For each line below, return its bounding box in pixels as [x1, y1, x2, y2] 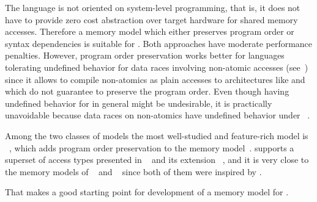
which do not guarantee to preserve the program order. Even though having [5, 85, 289, 98]
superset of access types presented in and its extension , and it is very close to [5, 153, 309, 166]
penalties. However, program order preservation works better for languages [5, 49, 285, 62]
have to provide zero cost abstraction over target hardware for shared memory [5, 13, 298, 26]
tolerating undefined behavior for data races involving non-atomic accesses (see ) [5, 60, 308, 73]
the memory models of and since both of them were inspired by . [5, 165, 262, 178]
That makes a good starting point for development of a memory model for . [5, 186, 289, 198]
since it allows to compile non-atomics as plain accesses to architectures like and [5, 73, 305, 85]
